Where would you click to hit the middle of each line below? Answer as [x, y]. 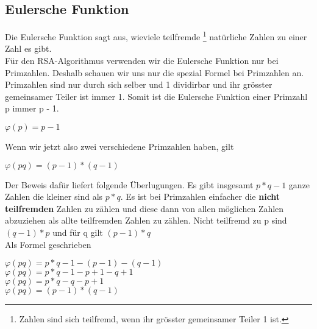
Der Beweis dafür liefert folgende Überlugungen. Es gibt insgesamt [129, 184]
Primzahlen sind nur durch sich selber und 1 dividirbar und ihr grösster [139, 84]
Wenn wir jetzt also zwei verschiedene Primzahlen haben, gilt [119, 147]
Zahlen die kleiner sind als [54, 196]
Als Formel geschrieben [48, 244]
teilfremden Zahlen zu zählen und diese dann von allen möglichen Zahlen [144, 208]
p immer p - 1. [32, 108]
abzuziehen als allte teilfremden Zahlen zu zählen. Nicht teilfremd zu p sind [146, 220]
